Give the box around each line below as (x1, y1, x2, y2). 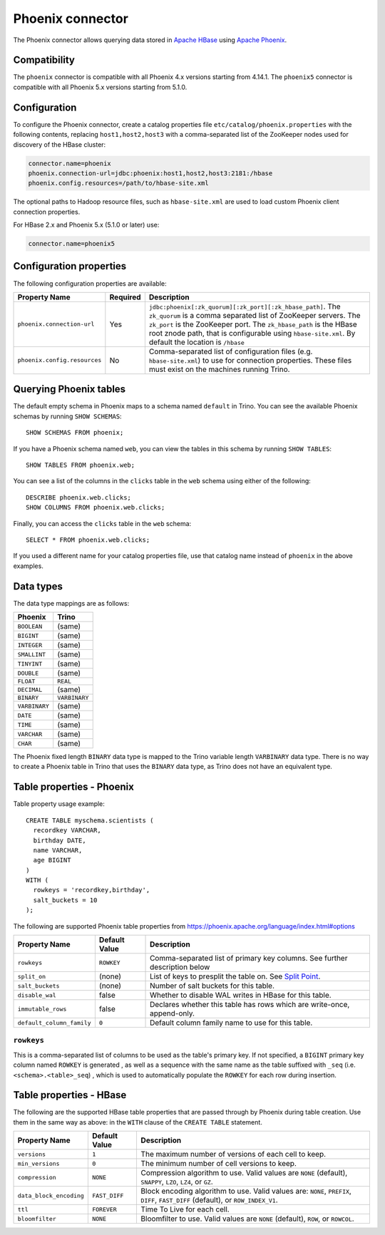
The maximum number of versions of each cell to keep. (140, 1149, 327, 1159)
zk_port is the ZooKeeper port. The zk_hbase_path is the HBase (148, 319, 358, 329)
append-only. (150, 1008, 195, 1018)
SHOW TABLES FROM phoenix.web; (26, 461, 135, 470)
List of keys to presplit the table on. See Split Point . (150, 971, 321, 981)
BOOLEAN (17, 622, 43, 630)
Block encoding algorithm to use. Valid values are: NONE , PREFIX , (140, 1187, 352, 1197)
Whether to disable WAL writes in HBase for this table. (150, 991, 332, 1001)
